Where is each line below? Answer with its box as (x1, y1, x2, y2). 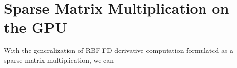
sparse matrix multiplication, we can (4, 54, 114, 65)
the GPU (4, 17, 67, 37)
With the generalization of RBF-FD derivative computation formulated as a (4, 45, 234, 55)
